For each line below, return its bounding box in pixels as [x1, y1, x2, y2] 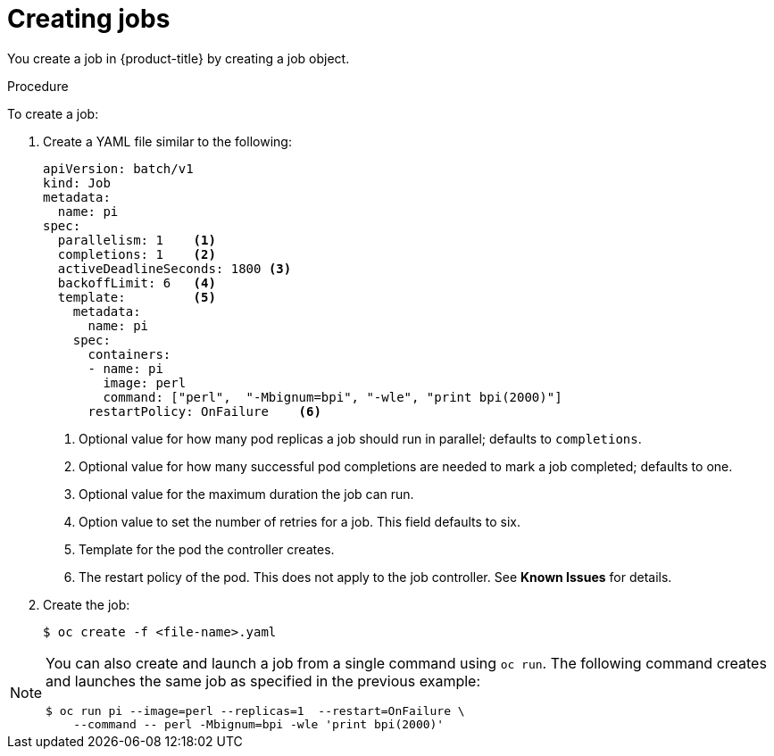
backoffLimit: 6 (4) [57, 275, 216, 290]
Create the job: [43, 596, 130, 612]
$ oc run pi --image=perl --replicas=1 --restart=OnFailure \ [46, 703, 465, 718]
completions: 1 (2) [57, 246, 216, 262]
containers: [87, 346, 171, 361]
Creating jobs [7, 4, 171, 34]
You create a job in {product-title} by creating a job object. [7, 50, 350, 66]
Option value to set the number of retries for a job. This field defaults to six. [79, 513, 521, 529]
